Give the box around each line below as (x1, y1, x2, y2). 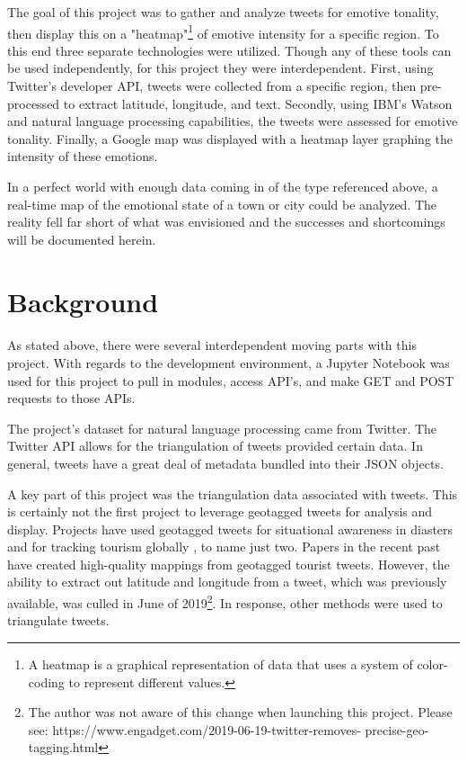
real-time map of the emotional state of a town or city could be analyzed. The (7, 194, 437, 213)
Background (7, 282, 159, 319)
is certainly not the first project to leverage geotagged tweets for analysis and (7, 502, 433, 521)
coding (28, 672, 65, 691)
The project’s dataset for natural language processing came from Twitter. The (7, 418, 437, 437)
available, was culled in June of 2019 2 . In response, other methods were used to (7, 591, 443, 612)
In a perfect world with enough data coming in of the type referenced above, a (7, 177, 438, 195)
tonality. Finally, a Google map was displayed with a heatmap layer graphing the (7, 129, 454, 148)
